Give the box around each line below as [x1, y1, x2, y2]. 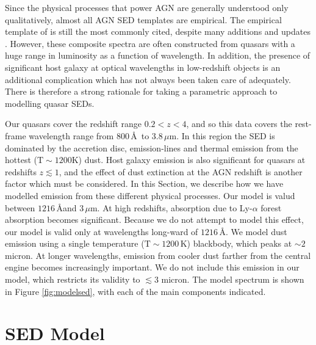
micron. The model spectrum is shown [161, 273, 304, 286]
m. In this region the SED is [169, 129, 275, 142]
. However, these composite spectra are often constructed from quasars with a [5, 37, 295, 49]
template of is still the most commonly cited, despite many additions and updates [5, 25, 311, 38]
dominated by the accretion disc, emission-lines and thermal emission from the [5, 141, 298, 154]
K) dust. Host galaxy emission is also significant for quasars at [71, 153, 306, 166]
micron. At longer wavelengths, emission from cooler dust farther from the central [5, 249, 311, 261]
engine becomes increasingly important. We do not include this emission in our [5, 261, 300, 274]
